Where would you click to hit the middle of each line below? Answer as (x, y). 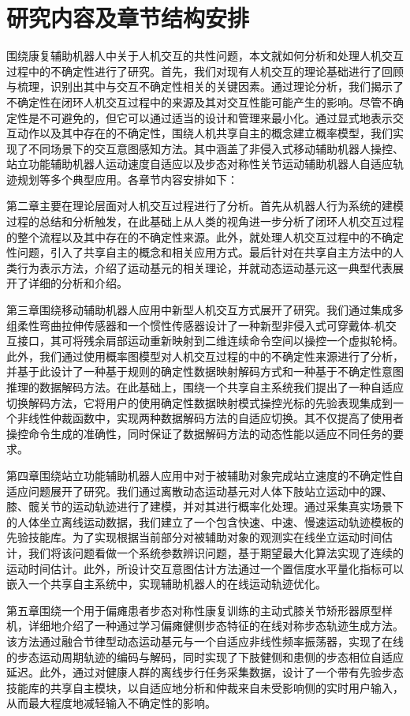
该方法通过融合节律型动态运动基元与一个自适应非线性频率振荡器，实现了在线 (205, 641)
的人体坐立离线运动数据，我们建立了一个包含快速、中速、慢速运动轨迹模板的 (205, 521)
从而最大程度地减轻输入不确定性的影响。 (111, 703)
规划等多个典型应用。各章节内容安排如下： (127, 179)
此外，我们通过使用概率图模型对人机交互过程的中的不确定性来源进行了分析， (205, 356)
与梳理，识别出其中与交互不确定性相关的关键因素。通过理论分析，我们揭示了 (205, 86)
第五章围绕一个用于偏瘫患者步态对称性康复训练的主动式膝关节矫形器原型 (194, 610)
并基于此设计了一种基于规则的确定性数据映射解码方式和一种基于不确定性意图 (205, 371)
